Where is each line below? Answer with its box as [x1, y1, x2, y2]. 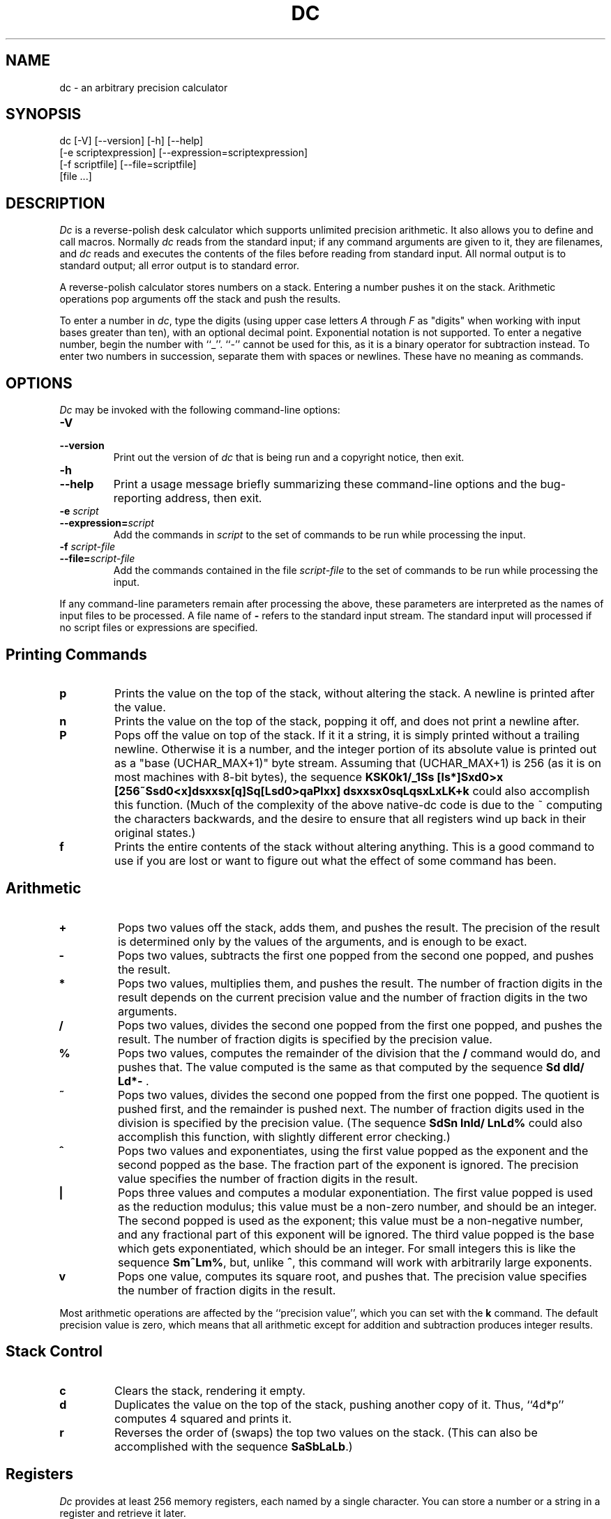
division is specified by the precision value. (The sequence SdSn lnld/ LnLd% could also [117, 1115, 582, 1130]
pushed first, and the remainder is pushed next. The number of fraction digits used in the [117, 1101, 584, 1116]
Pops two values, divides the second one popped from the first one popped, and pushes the [117, 1018, 603, 1032]
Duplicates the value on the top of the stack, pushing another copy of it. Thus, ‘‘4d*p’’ [114, 1397, 564, 1412]
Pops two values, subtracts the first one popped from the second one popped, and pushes [117, 948, 594, 962]
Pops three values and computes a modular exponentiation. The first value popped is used [117, 1185, 594, 1200]
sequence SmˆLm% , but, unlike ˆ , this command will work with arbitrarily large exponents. [117, 1255, 592, 1269]
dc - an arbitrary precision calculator [59, 81, 228, 93]
